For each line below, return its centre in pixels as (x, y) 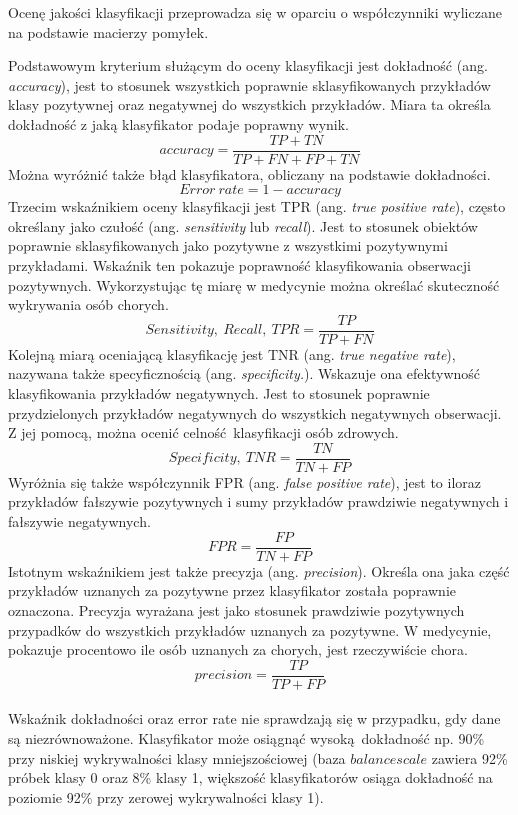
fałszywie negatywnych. (79, 521)
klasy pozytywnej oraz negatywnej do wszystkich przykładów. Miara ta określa (249, 104)
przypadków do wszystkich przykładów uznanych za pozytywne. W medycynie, (250, 629)
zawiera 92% (469, 757)
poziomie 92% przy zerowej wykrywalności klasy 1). (166, 796)
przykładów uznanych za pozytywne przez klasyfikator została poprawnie (232, 590)
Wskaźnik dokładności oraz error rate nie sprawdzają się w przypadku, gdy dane (254, 718)
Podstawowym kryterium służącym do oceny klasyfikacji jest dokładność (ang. (248, 65)
